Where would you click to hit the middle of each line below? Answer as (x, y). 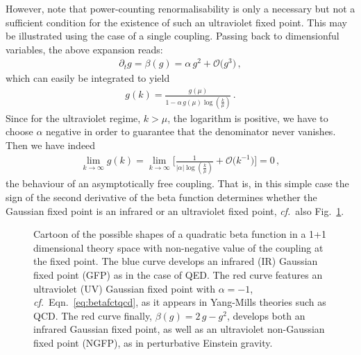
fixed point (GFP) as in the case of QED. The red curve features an (178, 274)
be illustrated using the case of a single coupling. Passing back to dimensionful (173, 36)
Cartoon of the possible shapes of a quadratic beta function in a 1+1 (180, 234)
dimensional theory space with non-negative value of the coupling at (178, 247)
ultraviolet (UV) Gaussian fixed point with (125, 288)
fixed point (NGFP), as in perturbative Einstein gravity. (153, 342)
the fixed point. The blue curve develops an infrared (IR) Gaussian (176, 261)
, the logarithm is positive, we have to (248, 118)
